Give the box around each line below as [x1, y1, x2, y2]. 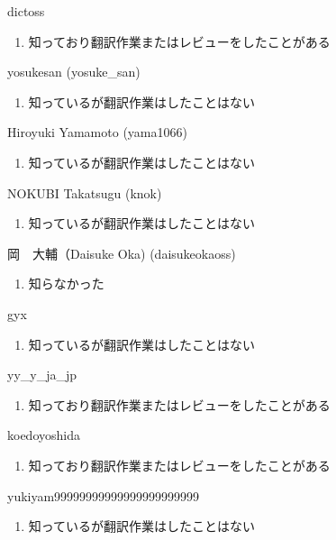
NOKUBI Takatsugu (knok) [7, 183, 162, 202]
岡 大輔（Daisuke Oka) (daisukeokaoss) [7, 243, 236, 262]
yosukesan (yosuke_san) [7, 62, 141, 81]
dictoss [7, 2, 45, 20]
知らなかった [28, 274, 104, 293]
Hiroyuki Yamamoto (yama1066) [7, 123, 187, 142]
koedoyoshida [7, 426, 80, 444]
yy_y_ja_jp [7, 365, 77, 384]
